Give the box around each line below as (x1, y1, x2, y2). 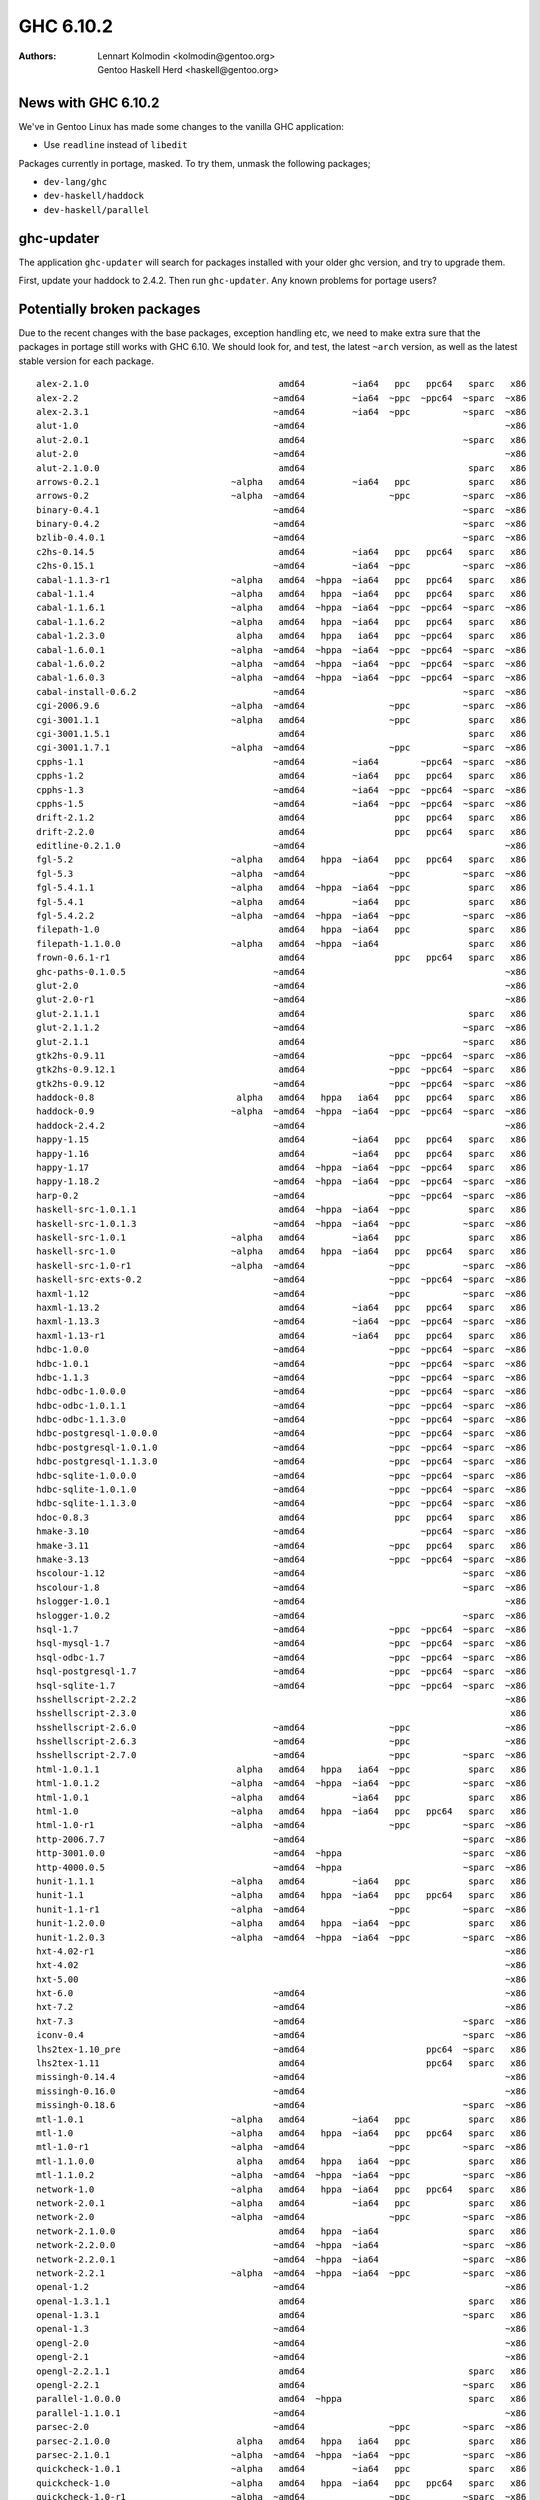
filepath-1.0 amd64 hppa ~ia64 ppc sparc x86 (36, 924, 527, 935)
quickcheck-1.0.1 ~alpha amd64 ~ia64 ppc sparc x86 (36, 2463, 527, 2475)
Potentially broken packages (18, 300, 201, 317)
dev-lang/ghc (43, 176, 108, 188)
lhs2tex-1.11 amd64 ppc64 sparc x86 (36, 2058, 527, 2069)
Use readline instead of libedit (43, 139, 188, 151)
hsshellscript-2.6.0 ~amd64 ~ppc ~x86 (36, 1721, 527, 1733)
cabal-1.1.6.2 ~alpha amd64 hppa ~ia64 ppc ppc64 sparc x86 (36, 616, 527, 627)
